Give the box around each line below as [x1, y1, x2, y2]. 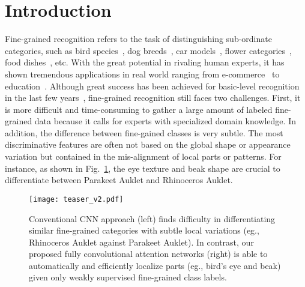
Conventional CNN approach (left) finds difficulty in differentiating [29, 212, 276, 225]
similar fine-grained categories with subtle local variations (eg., [29, 224, 259, 237]
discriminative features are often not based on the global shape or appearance [5, 138, 291, 151]
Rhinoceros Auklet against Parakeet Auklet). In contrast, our [29, 235, 254, 248]
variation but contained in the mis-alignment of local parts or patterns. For [5, 150, 282, 163]
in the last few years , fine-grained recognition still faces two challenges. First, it [5, 91, 301, 104]
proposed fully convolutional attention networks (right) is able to [29, 247, 268, 260]
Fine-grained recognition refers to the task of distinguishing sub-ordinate [5, 32, 272, 45]
